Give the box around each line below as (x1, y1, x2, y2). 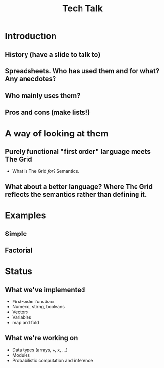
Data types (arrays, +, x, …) (12, 347, 68, 353)
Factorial (5, 246, 33, 255)
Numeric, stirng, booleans (12, 304, 65, 310)
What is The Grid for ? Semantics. (12, 168, 80, 174)
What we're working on (5, 334, 78, 342)
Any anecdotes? (5, 74, 56, 83)
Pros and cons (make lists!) (5, 108, 90, 116)
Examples (5, 210, 46, 221)
